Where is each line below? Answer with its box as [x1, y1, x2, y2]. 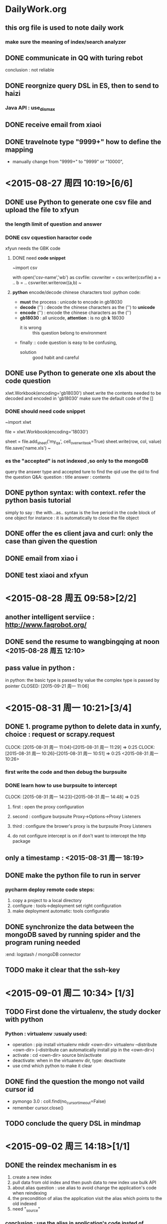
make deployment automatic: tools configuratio [12, 908, 110, 914]
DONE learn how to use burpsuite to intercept [5, 782, 117, 789]
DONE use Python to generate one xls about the [5, 369, 156, 377]
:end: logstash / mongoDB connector [5, 951, 81, 957]
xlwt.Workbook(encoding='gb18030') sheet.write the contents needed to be [5, 390, 162, 396]
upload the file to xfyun [5, 206, 79, 214]
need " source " [12, 1206, 40, 1214]
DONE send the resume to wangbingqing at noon [5, 637, 160, 646]
